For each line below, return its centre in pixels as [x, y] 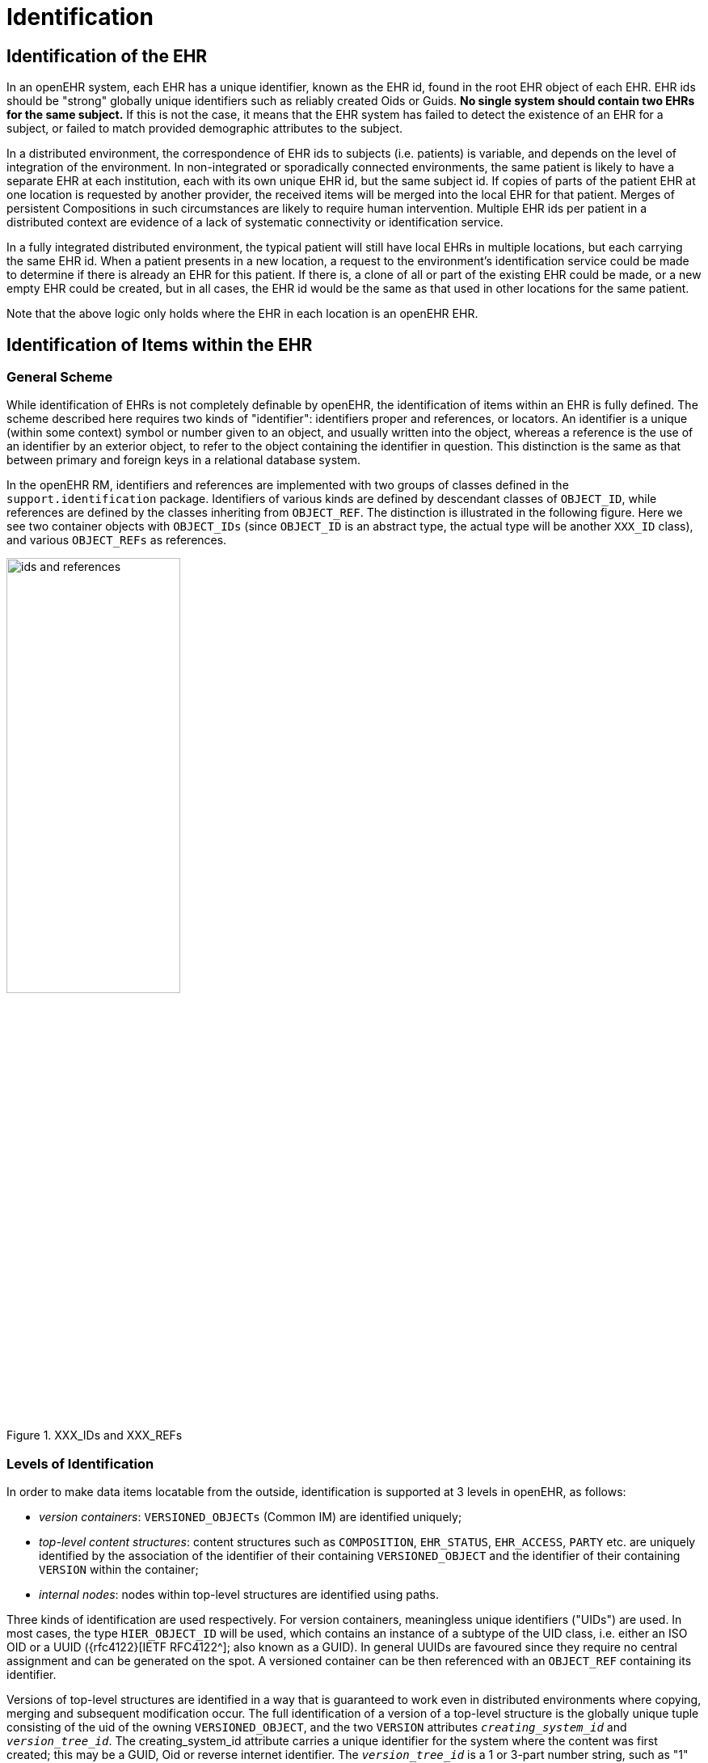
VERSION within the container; [119, 1570]
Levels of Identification [80, 1463]
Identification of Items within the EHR [160, 345]
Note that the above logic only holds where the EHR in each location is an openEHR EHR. [242, 314]
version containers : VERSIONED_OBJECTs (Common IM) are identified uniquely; [251, 1517]
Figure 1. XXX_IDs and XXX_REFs [95, 1435]
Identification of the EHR [107, 56]
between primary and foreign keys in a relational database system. [183, 460]
